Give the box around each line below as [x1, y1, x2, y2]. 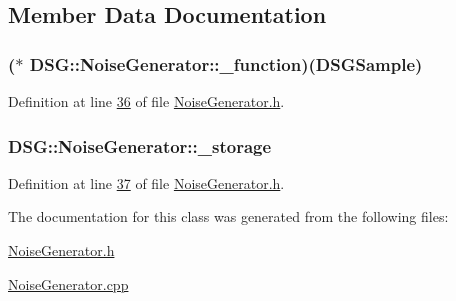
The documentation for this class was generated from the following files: [8, 206, 449, 227]
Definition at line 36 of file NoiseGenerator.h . [8, 91, 285, 111]
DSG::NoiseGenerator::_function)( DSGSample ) [29, 51, 423, 76]
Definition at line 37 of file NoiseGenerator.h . [8, 172, 285, 193]
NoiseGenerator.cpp [8, 273, 129, 294]
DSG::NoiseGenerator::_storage [8, 133, 272, 158]
